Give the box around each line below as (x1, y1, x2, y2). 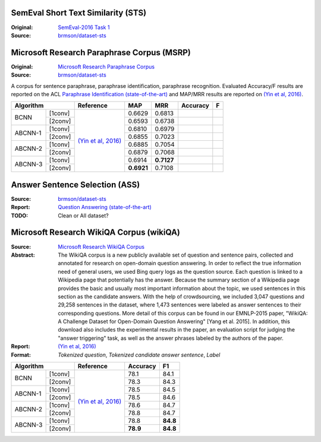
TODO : (11, 211, 29, 219)
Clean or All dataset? (58, 211, 109, 219)
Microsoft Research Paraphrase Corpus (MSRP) (11, 48, 191, 58)
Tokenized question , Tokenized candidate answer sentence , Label (58, 351, 221, 358)
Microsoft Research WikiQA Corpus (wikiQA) (11, 228, 181, 238)
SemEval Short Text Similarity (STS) (11, 8, 147, 18)
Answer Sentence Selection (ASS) (11, 179, 140, 190)
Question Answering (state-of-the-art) (58, 204, 152, 211)
